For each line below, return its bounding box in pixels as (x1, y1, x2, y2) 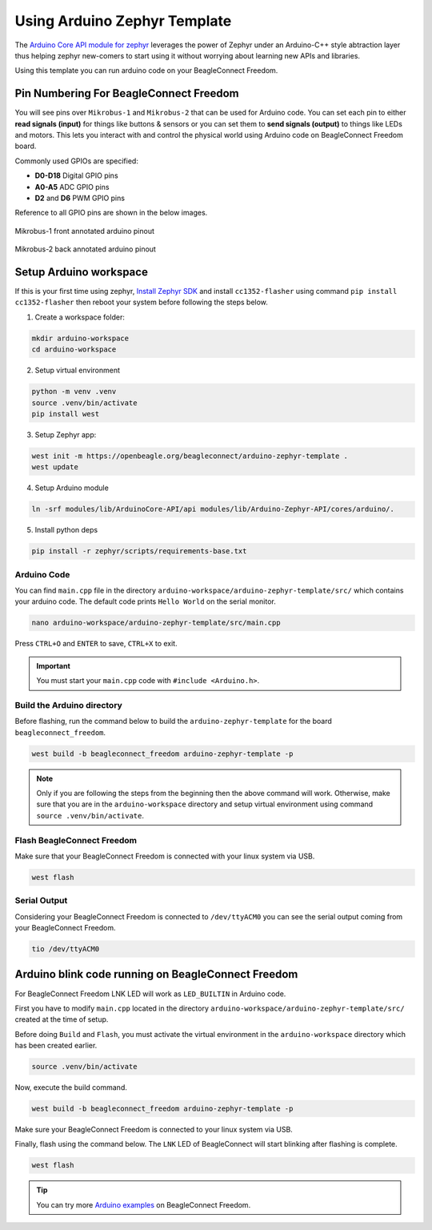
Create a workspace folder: (34, 312, 126, 322)
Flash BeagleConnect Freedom (14, 834, 138, 846)
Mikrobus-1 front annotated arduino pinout (14, 226, 155, 235)
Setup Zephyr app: (34, 429, 97, 440)
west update (31, 463, 79, 472)
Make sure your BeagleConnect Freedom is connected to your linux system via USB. (14, 1125, 294, 1135)
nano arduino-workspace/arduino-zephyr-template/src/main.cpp (31, 618, 281, 628)
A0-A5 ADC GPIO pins (34, 182, 110, 191)
